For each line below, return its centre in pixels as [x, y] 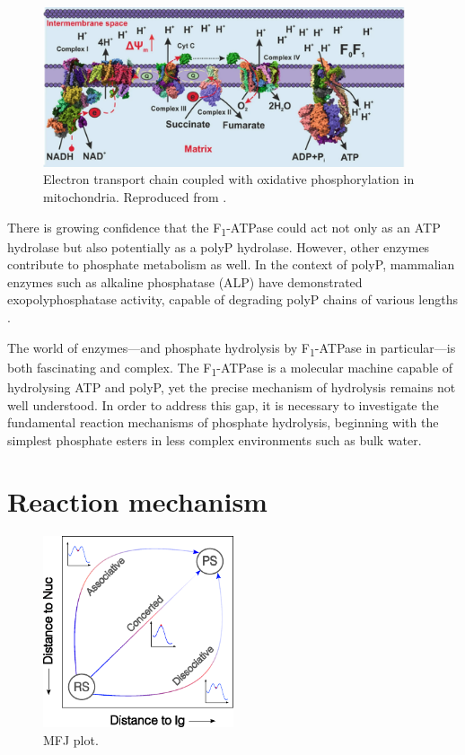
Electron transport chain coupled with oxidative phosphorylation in [229, 179]
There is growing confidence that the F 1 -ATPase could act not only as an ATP [224, 228]
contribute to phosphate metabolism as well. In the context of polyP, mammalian [231, 264]
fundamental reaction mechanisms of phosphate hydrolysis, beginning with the [223, 422]
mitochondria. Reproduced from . [135, 196]
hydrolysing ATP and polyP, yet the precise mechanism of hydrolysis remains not [232, 386]
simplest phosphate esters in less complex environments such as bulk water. [215, 439]
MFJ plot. [71, 739]
